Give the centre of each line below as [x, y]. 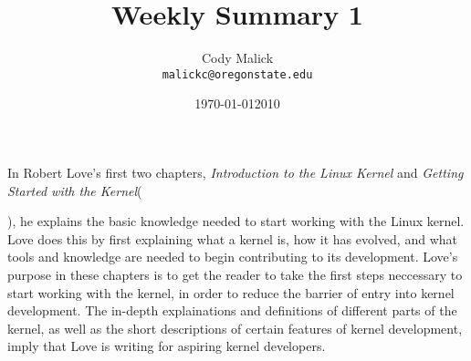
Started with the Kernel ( [75, 190]
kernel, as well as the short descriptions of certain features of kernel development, [235, 328]
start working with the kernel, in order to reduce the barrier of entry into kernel [231, 292]
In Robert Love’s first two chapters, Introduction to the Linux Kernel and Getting [235, 172]
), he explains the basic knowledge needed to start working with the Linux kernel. [236, 221]
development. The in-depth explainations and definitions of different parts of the [232, 310]
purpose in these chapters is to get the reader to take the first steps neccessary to [235, 274]
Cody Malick [237, 58]
